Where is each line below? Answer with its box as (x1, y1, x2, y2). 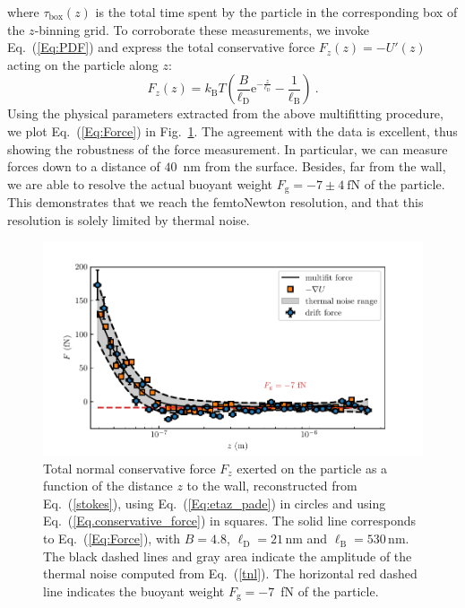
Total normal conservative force (43, 458, 216, 477)
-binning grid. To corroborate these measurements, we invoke (34, 20, 369, 39)
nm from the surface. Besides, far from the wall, (183, 157, 446, 176)
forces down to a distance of (7, 157, 160, 176)
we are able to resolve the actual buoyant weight (7, 174, 273, 193)
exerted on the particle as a (237, 458, 388, 477)
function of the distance (43, 476, 173, 495)
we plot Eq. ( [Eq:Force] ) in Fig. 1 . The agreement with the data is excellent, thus (7, 121, 458, 140)
